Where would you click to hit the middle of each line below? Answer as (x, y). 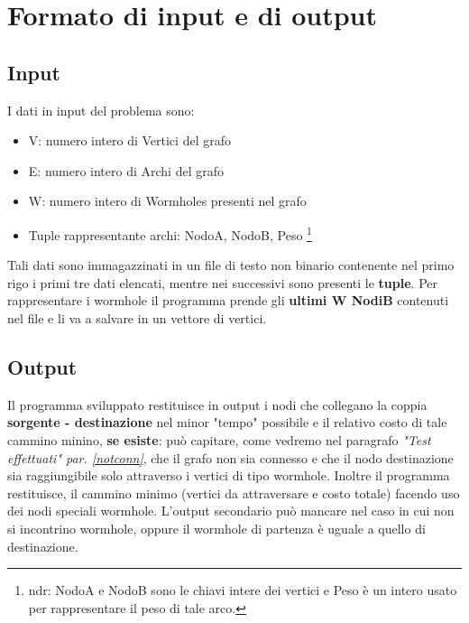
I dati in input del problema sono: (101, 110)
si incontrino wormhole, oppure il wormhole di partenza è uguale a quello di (216, 528)
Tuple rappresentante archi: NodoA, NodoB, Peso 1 (170, 233)
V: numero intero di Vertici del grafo (129, 140)
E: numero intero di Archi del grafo (126, 170)
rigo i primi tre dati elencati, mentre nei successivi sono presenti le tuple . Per (222, 282)
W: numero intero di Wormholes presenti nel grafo (167, 201)
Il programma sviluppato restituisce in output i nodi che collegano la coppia (217, 404)
